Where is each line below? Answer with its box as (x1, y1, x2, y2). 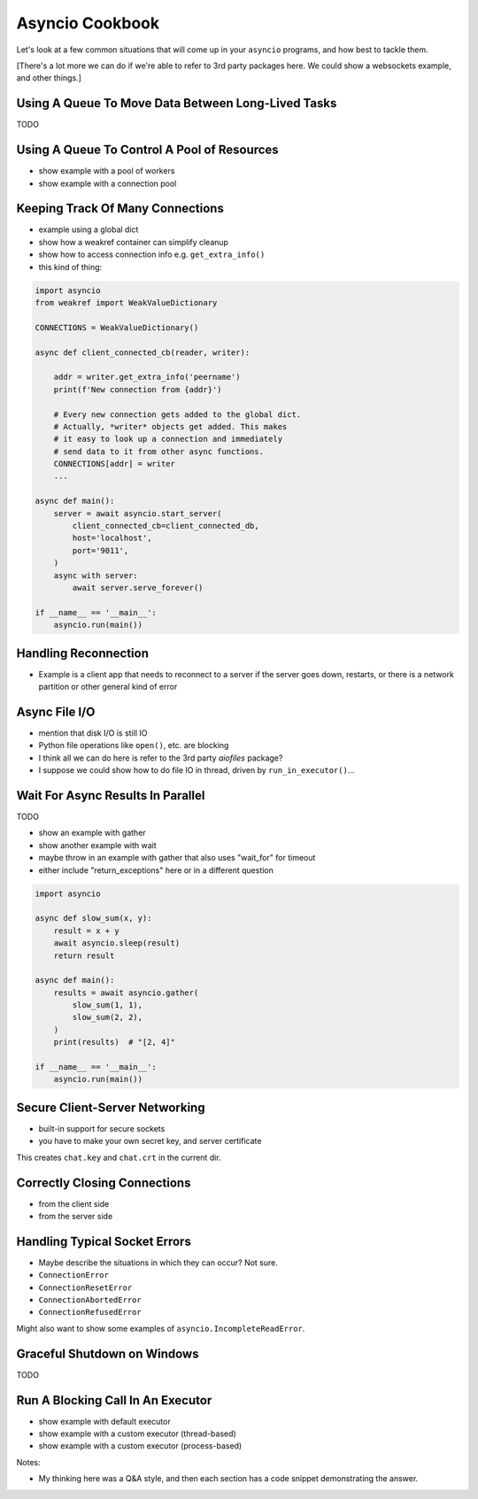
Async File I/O (16, 704, 96, 719)
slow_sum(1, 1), (72, 1001, 143, 1010)
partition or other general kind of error (38, 682, 178, 692)
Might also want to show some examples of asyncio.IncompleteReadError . (16, 1323, 305, 1333)
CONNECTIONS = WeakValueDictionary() (35, 322, 199, 332)
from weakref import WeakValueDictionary (35, 297, 218, 307)
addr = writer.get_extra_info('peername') (53, 372, 241, 382)
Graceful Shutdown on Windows (16, 1346, 199, 1361)
